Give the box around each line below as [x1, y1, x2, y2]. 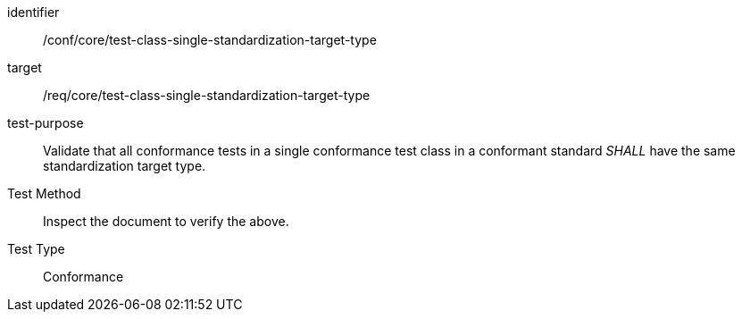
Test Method [7, 186, 81, 201]
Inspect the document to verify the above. [43, 214, 289, 229]
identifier [7, 4, 60, 20]
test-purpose [7, 115, 84, 130]
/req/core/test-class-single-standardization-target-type [43, 88, 371, 103]
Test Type [7, 241, 65, 256]
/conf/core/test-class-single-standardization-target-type [43, 32, 377, 47]
